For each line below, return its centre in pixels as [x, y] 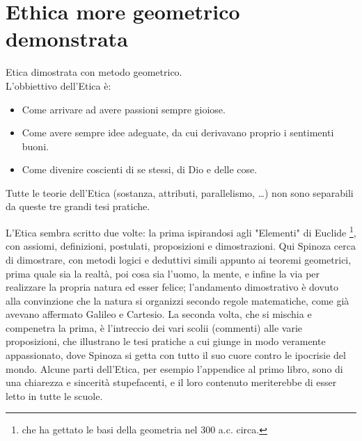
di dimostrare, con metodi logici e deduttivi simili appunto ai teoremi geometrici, [179, 259]
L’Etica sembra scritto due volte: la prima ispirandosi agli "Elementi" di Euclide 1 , [181, 231]
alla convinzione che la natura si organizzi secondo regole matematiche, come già [178, 300]
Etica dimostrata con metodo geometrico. [94, 72]
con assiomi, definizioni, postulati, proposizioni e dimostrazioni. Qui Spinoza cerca [181, 246]
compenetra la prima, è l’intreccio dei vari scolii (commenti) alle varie [154, 327]
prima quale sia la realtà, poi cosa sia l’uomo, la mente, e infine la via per [163, 273]
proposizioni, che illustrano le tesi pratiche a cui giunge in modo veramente [166, 341]
